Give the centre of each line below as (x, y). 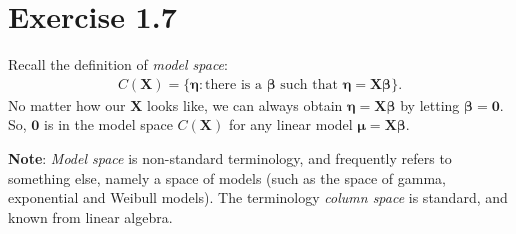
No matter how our (67, 104)
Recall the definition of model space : (118, 64)
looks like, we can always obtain (245, 104)
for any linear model (290, 124)
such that (309, 84)
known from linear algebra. (90, 216)
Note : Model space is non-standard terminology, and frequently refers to (230, 157)
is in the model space (108, 124)
